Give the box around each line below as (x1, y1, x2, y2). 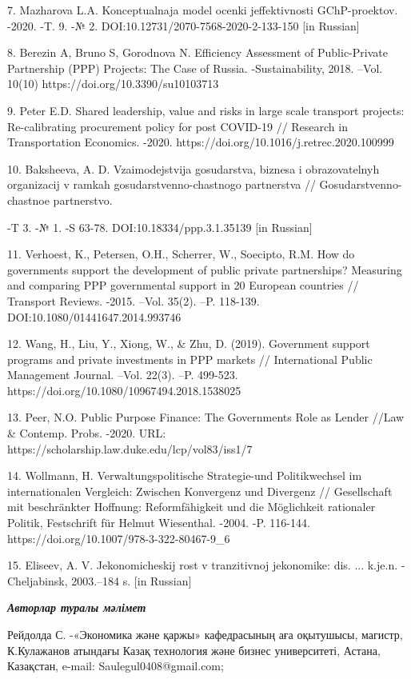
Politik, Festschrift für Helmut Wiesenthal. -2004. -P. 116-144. (7, 514, 310, 531)
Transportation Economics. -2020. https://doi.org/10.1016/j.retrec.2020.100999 (7, 134, 394, 150)
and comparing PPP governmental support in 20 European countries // (7, 277, 359, 294)
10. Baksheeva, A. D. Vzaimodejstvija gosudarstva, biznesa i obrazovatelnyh (7, 160, 380, 177)
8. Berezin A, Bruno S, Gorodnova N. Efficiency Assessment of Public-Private (7, 44, 388, 61)
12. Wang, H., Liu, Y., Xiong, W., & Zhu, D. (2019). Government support (7, 335, 370, 352)
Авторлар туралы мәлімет (7, 599, 146, 616)
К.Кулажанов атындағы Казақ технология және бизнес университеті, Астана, (7, 641, 381, 658)
